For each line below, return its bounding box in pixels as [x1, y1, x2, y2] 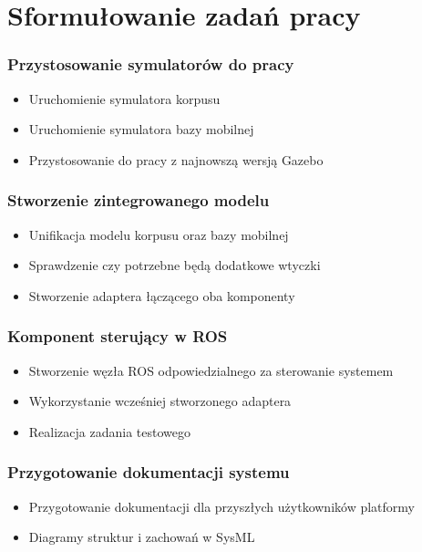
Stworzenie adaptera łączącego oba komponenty [28, 286, 295, 305]
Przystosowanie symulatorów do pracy [7, 53, 294, 76]
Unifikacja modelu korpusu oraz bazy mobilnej [28, 224, 289, 244]
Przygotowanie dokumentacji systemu [7, 461, 290, 484]
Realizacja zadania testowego [28, 422, 190, 441]
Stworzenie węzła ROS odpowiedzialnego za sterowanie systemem [28, 360, 394, 380]
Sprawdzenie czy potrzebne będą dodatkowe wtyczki [28, 255, 321, 275]
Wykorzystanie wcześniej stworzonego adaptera [28, 391, 292, 411]
